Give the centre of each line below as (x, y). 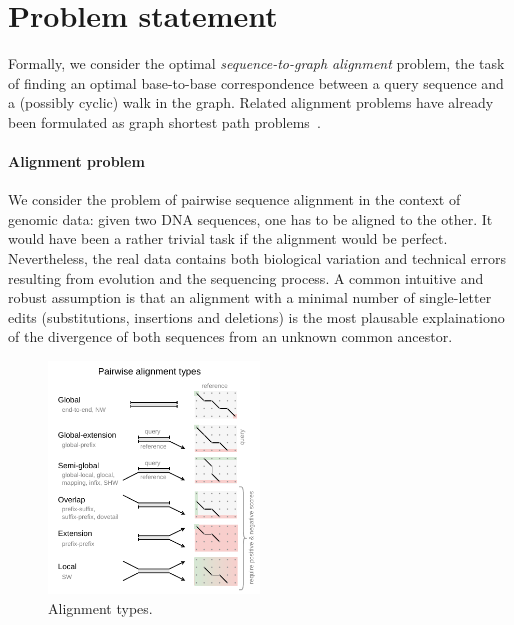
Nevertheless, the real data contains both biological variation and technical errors (257, 258)
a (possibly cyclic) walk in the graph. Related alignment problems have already (251, 102)
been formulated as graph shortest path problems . (164, 121)
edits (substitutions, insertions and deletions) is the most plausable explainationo (256, 316)
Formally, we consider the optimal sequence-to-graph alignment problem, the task (256, 63)
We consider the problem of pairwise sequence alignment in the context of (234, 199)
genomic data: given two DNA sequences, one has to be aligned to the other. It (250, 218)
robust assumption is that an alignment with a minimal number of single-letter (250, 297)
